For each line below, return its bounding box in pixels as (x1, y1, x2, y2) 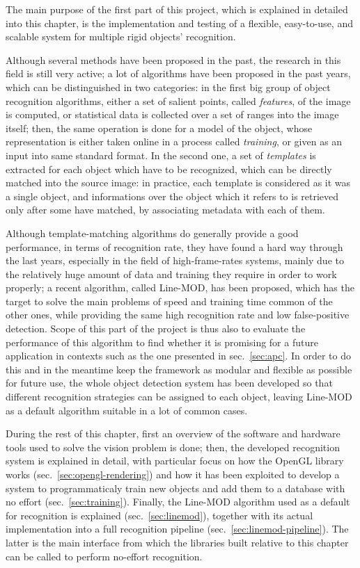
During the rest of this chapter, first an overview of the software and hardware (6, 426, 341, 441)
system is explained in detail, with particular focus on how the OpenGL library (6, 453, 344, 468)
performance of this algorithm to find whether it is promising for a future (6, 334, 318, 349)
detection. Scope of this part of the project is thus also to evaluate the (6, 321, 306, 336)
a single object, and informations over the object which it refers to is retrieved (6, 188, 339, 203)
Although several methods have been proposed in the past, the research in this (6, 52, 341, 67)
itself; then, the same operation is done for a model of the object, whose (6, 120, 313, 135)
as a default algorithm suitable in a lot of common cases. (6, 403, 248, 417)
